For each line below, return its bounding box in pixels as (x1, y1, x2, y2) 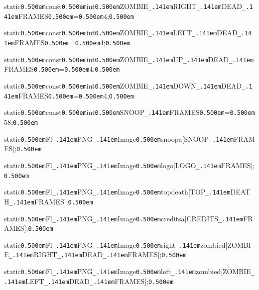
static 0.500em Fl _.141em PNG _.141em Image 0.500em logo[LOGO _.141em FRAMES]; (4, 160, 255, 170)
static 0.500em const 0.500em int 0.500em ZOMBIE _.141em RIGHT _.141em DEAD (4, 1, 243, 11)
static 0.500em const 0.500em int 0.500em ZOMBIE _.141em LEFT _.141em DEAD (4, 27, 238, 38)
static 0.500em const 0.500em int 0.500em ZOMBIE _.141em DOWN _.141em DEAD (4, 80, 242, 91)
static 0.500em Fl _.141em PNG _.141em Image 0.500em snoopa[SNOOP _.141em (4, 133, 234, 144)
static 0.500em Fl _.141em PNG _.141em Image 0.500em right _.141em (4, 239, 201, 250)
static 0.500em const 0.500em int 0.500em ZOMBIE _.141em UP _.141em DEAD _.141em (4, 54, 254, 64)
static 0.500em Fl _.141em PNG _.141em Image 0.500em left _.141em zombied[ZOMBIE (4, 266, 251, 277)
